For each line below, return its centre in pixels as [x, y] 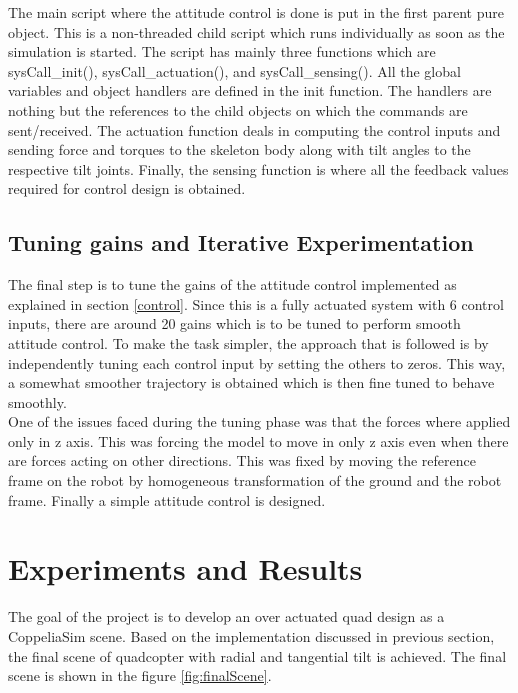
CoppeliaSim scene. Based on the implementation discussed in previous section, [251, 635]
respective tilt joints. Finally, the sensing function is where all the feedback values [258, 168]
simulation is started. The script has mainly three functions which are [222, 51]
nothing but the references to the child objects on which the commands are [238, 109]
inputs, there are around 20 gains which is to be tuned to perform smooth [234, 323]
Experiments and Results [185, 568]
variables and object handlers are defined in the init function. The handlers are [250, 90]
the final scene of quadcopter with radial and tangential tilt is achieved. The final [257, 655]
